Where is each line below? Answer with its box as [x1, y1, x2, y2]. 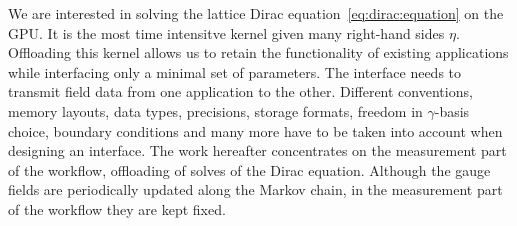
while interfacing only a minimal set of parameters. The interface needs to [8, 61, 462, 82]
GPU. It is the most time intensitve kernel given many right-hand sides [8, 22, 445, 43]
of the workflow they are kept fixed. [8, 198, 226, 219]
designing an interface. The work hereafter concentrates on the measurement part [8, 140, 507, 161]
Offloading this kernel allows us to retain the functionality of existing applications [8, 42, 509, 63]
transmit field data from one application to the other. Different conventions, [8, 81, 473, 102]
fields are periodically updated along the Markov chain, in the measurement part [8, 179, 503, 200]
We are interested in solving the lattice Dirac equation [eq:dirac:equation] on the [8, 3, 504, 23]
